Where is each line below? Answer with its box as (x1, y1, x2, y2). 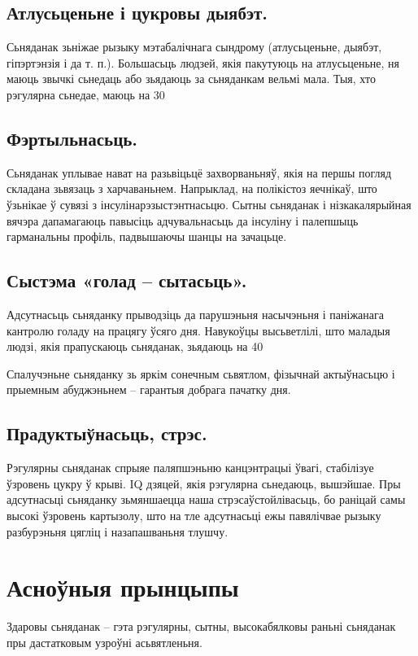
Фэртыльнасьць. (7, 125, 138, 151)
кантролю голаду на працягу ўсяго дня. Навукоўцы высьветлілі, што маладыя (7, 321, 390, 339)
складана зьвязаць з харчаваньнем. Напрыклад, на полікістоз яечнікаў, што (7, 180, 377, 197)
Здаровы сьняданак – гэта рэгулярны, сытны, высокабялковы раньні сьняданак (7, 618, 396, 635)
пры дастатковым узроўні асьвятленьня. (7, 633, 202, 650)
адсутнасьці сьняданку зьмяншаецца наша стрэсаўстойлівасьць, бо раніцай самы (7, 491, 406, 508)
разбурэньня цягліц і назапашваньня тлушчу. (7, 523, 229, 540)
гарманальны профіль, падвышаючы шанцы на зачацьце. (7, 228, 287, 245)
